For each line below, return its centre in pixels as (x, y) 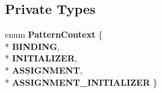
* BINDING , (32, 46)
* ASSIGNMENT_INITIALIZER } (81, 82)
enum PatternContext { (54, 34)
